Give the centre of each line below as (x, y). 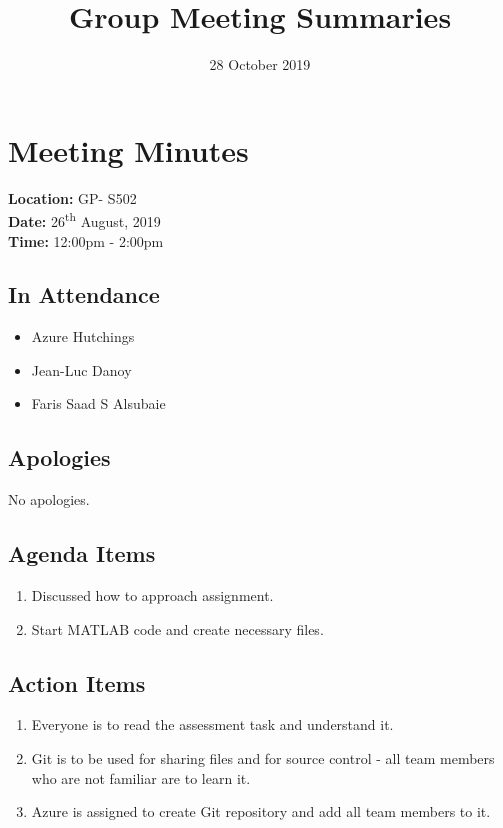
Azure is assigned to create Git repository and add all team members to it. (261, 811)
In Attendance (84, 294)
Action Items (77, 682)
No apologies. (49, 499)
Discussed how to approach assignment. (152, 595)
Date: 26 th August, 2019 (84, 219)
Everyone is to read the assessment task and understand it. (212, 724)
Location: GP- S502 (72, 197)
